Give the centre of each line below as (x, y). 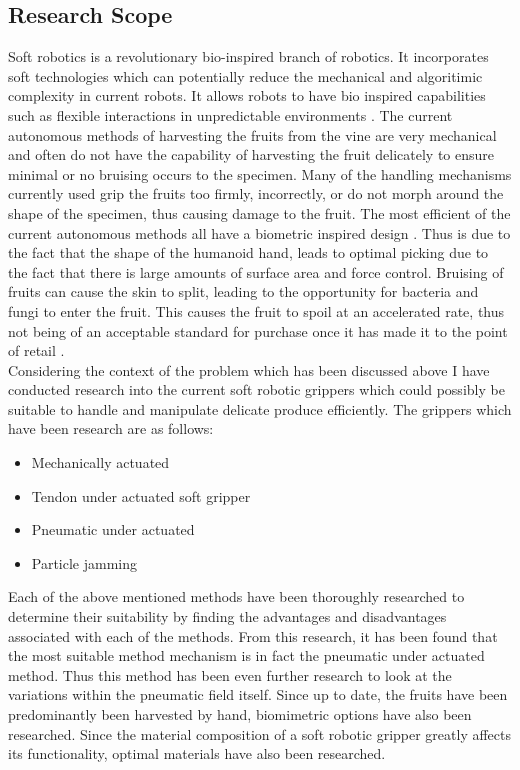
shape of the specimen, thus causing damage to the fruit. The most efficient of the (259, 212)
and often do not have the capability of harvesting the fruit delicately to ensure (251, 154)
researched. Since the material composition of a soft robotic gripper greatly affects (260, 733)
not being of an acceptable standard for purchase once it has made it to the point (258, 330)
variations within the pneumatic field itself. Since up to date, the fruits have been (258, 694)
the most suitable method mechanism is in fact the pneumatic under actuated (246, 655)
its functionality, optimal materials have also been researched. (197, 753)
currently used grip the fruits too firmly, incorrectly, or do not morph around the (256, 193)
